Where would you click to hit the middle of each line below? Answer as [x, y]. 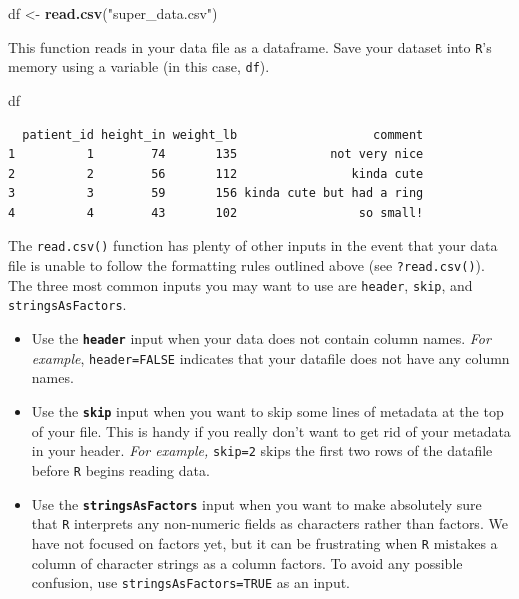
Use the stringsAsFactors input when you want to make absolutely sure [256, 503]
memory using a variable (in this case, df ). [139, 66]
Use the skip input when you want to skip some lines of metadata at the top [267, 411]
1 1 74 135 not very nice [216, 154]
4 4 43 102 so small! [216, 212]
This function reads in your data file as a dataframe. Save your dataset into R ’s [250, 46]
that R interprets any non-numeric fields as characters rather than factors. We [269, 523]
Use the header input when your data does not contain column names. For [261, 338]
